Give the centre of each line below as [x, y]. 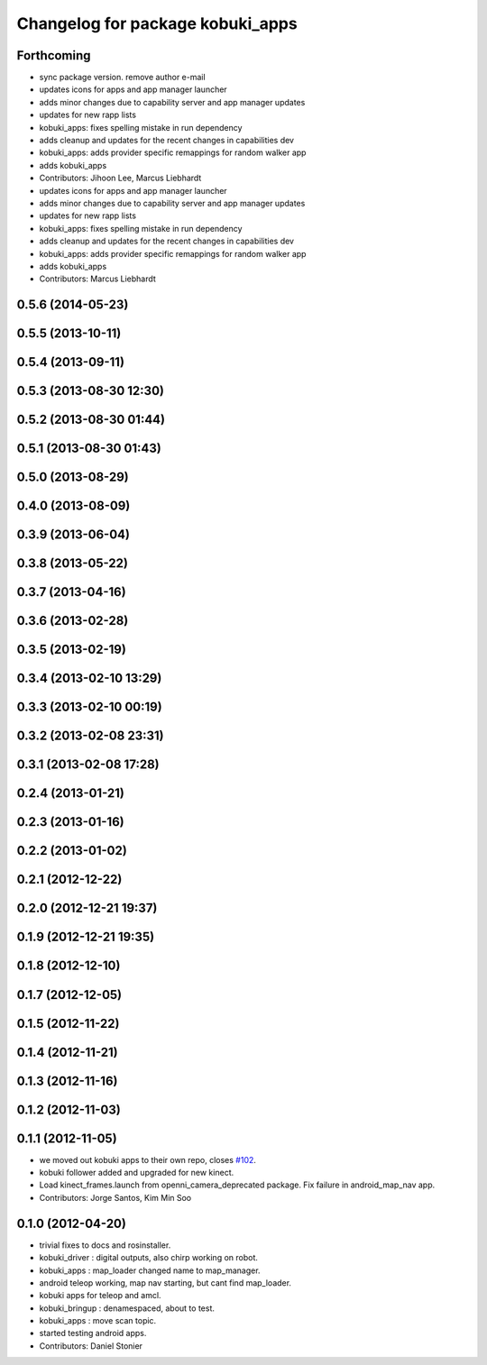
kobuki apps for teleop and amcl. [100, 1296]
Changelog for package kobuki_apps [157, 23]
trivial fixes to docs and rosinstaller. [105, 1245]
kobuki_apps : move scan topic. [98, 1321]
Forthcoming [54, 55]
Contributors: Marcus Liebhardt [98, 279]
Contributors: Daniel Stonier [91, 1346]
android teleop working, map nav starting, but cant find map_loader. [165, 1283]
